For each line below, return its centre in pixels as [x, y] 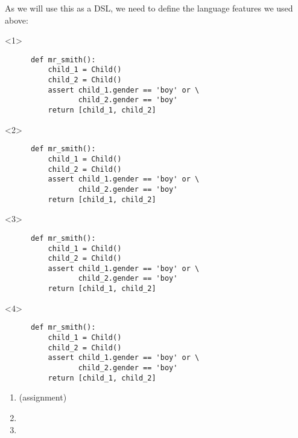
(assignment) [43, 397]
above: [17, 20]
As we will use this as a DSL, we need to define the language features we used [149, 8]
